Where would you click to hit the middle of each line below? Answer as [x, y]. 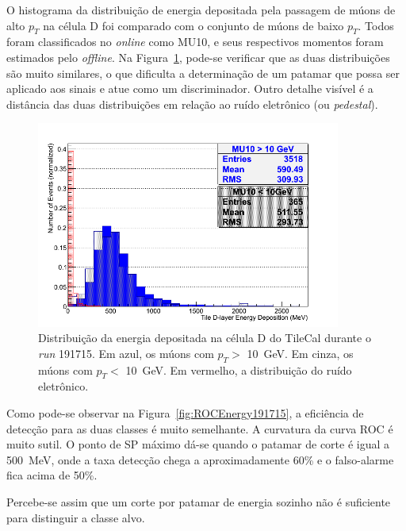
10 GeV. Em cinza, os [300, 353]
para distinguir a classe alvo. [76, 517]
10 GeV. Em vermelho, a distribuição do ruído [239, 369]
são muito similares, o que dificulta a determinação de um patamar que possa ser [203, 73]
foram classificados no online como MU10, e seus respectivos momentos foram [195, 42]
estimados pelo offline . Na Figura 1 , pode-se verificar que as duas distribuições [198, 57]
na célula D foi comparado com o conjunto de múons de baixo [193, 25]
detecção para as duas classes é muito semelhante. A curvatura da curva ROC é [200, 428]
